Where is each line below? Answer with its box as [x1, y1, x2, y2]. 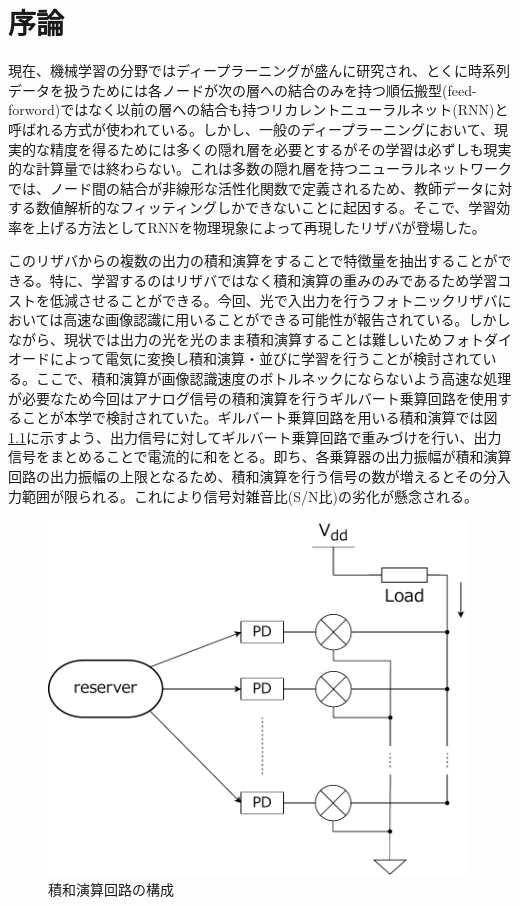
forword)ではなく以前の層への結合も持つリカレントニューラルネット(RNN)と [8, 99, 509, 120]
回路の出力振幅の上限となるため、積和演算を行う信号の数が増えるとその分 [8, 466, 497, 486]
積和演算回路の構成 [48, 879, 174, 900]
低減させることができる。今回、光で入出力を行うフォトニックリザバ [49, 289, 498, 310]
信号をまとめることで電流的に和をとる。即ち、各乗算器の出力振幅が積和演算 [8, 446, 512, 467]
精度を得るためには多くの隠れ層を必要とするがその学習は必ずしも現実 [49, 138, 512, 159]
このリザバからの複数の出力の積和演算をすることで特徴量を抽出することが [8, 250, 498, 271]
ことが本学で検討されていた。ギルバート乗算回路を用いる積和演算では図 [21, 407, 498, 428]
